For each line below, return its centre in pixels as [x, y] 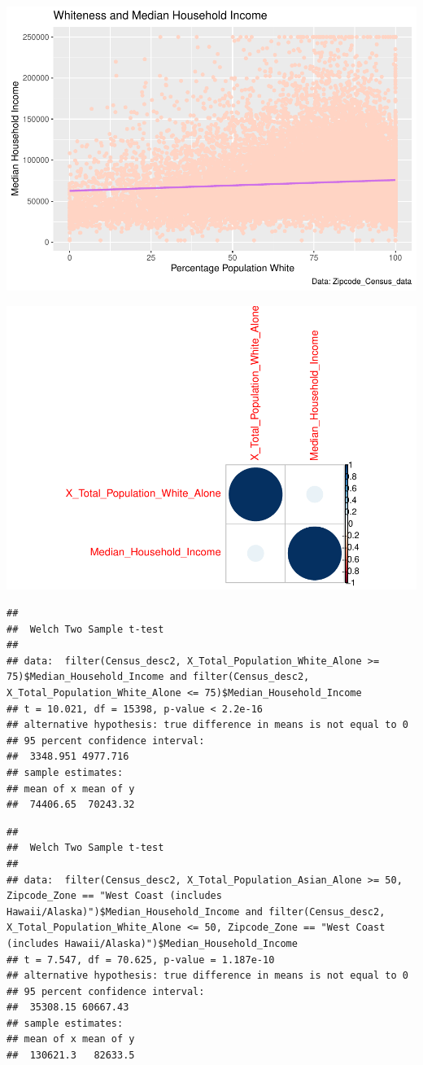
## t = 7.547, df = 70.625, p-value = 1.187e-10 [141, 960]
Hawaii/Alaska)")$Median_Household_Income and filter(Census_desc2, [196, 912]
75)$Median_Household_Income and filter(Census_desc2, [158, 677]
